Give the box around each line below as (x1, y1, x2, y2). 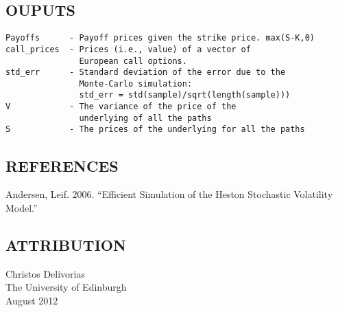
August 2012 (5, 293, 58, 307)
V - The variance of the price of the (5, 102, 237, 112)
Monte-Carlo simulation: (79, 78, 193, 89)
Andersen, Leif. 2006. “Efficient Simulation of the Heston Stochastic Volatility (5, 187, 333, 201)
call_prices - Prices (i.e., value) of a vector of (5, 44, 251, 54)
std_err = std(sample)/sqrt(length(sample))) (79, 90, 291, 100)
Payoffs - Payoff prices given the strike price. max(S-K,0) (5, 33, 315, 43)
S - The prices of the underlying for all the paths (5, 124, 305, 135)
